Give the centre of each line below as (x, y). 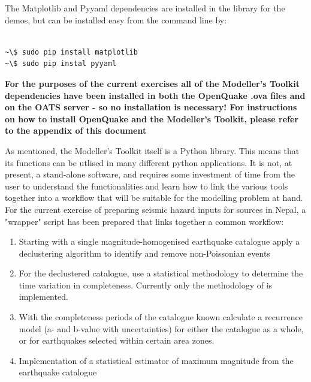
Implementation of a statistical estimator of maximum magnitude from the (156, 360)
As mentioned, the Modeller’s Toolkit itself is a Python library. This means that (152, 150)
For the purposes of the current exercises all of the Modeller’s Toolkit (153, 83)
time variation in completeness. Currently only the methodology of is (146, 285)
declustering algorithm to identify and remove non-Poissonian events (144, 253)
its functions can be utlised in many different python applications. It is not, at (149, 162)
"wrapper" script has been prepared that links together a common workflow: (144, 221)
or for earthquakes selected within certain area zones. (117, 340)
